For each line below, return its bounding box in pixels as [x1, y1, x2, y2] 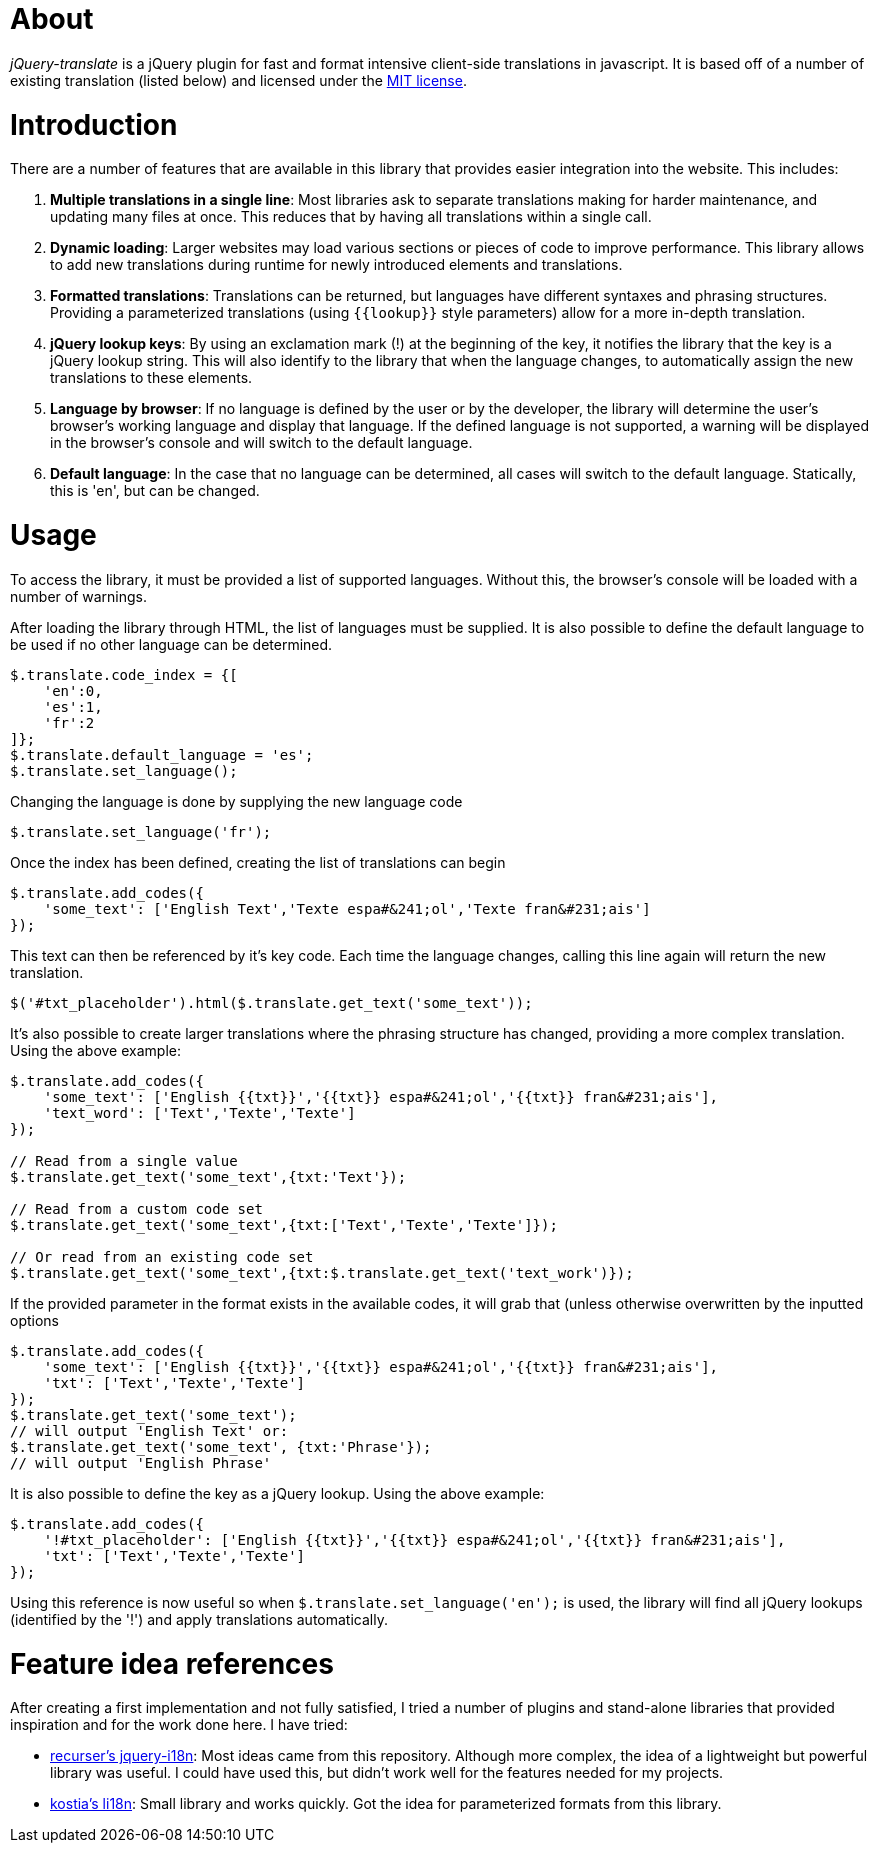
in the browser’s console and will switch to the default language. [50, 434, 473, 452]
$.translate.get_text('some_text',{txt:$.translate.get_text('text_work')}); [10, 1264, 634, 1281]
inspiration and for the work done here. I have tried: [10, 1716, 348, 1734]
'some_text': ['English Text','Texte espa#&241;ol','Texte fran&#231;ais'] [43, 900, 651, 917]
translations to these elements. [50, 369, 253, 387]
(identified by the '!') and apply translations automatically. [10, 1610, 388, 1628]
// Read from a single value [10, 1152, 238, 1169]
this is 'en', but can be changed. [50, 482, 260, 500]
